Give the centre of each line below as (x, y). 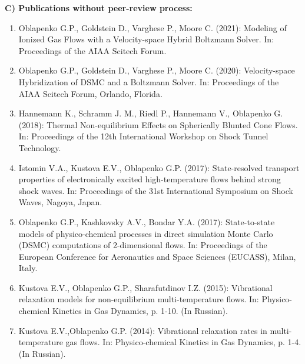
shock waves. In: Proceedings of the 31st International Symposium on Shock (156, 190)
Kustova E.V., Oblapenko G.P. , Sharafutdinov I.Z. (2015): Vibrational (145, 287)
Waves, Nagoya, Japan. (60, 202)
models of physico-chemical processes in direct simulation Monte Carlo (146, 233)
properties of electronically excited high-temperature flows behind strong (150, 179)
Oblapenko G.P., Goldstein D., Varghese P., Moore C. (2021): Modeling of (152, 27)
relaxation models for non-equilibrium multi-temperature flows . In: (139, 299)
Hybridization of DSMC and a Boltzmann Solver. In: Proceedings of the (149, 81)
